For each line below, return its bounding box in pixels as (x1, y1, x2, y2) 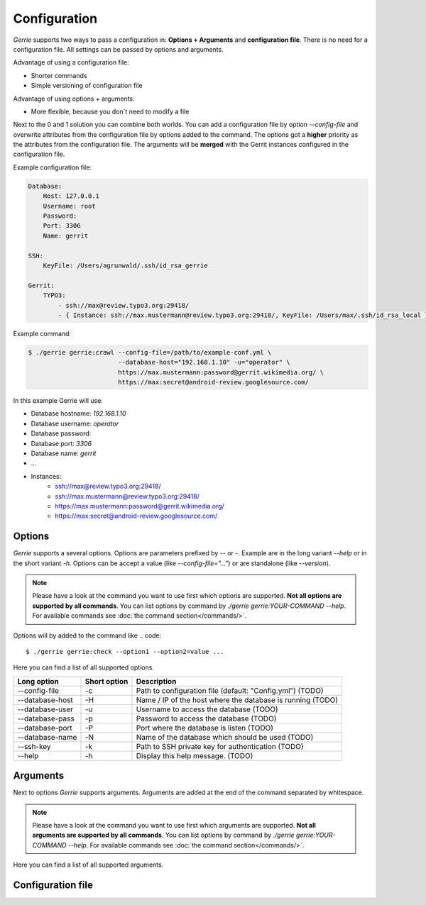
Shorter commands (31, 71, 87, 79)
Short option (84, 676, 129, 686)
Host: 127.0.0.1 (43, 192, 99, 200)
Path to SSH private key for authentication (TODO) (136, 741, 305, 751)
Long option (17, 676, 60, 686)
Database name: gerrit (31, 449, 97, 457)
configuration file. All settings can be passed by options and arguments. (13, 45, 224, 53)
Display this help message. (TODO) (136, 750, 253, 760)
